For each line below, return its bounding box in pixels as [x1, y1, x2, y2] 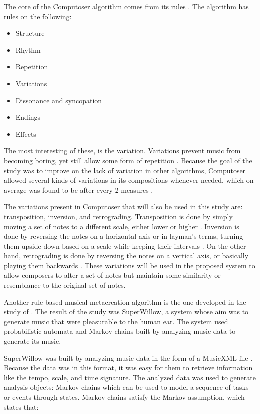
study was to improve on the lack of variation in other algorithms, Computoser [4, 165, 246, 175]
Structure [15, 28, 45, 38]
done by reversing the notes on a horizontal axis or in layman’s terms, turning [4, 231, 243, 241]
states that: [4, 401, 39, 412]
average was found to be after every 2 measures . [4, 184, 153, 195]
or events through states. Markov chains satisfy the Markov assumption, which [4, 392, 245, 402]
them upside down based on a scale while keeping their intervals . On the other [4, 240, 246, 251]
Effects [15, 128, 36, 139]
